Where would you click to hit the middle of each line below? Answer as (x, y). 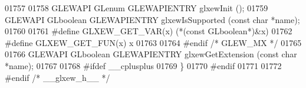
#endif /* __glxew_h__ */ (57, 77)
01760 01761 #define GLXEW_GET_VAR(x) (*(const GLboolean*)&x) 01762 (149, 31)
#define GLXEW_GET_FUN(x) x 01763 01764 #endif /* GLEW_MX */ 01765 (153, 42)
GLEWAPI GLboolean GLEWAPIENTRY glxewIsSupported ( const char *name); (152, 19)
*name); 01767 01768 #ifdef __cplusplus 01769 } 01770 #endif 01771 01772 (143, 65)
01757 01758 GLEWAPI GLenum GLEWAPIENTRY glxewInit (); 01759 (136, 8)
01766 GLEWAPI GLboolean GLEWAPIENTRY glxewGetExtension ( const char (151, 54)
